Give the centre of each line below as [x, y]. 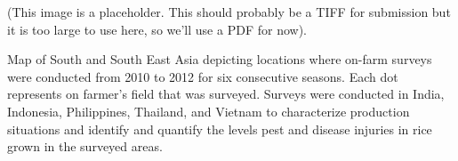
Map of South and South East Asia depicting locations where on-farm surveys [220, 59]
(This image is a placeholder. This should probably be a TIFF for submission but [229, 12]
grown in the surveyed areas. [85, 146]
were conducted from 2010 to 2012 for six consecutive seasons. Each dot [203, 76]
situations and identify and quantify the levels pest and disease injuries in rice [220, 129]
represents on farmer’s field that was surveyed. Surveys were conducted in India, [226, 94]
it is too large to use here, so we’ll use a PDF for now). [157, 29]
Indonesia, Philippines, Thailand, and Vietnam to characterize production [209, 111]
